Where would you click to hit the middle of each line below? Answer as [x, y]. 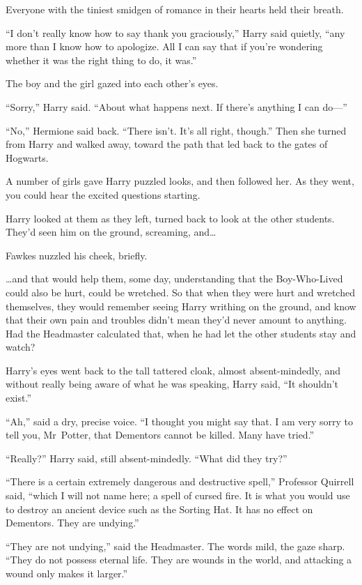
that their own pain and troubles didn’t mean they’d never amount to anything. [176, 320]
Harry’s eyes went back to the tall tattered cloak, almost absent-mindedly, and [173, 370]
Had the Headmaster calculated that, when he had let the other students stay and [181, 333]
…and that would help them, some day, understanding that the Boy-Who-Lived [174, 279]
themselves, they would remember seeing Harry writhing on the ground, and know [181, 306]
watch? [21, 347]
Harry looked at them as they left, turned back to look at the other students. [170, 218]
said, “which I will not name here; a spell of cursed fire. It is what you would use [178, 495]
